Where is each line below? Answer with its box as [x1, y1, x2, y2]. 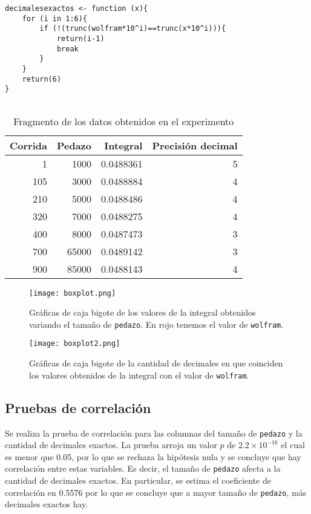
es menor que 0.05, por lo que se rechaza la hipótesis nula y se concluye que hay [5, 450, 301, 463]
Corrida [10, 138, 47, 152]
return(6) [22, 74, 62, 83]
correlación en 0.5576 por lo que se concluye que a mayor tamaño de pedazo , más [5, 486, 307, 498]
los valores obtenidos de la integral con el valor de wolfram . [29, 368, 249, 381]
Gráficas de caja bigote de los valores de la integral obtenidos [29, 306, 256, 319]
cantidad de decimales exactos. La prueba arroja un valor [5, 438, 217, 451]
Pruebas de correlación [5, 398, 151, 417]
